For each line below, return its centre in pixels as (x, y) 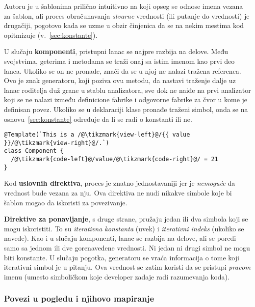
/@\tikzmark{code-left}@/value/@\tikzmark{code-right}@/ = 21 (115, 159)
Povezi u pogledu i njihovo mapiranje (79, 298)
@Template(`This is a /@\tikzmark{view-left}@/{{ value (97, 135)
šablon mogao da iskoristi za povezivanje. (66, 202)
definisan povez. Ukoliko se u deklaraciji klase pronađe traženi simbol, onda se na (126, 109)
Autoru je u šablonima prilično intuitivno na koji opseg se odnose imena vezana (124, 6)
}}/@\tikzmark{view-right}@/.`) (57, 143)
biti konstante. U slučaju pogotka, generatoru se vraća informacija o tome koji (122, 257)
